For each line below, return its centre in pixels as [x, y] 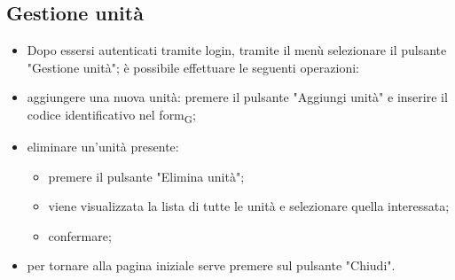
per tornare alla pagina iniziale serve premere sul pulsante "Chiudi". [211, 265]
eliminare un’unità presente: [103, 147]
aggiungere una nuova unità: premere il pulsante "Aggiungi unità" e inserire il [237, 97]
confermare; [80, 235]
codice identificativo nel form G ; [111, 115]
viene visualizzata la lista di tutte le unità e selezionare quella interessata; [249, 206]
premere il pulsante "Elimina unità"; [146, 176]
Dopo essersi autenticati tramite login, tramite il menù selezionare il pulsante [237, 50]
